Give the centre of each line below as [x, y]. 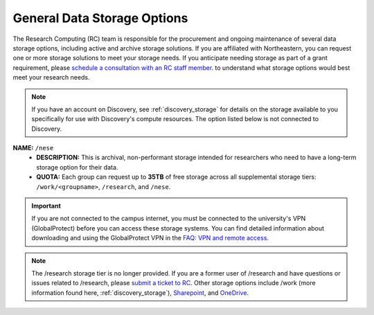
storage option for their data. [77, 167]
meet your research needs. [51, 78]
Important [46, 206]
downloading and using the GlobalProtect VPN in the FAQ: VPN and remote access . [150, 238]
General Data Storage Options [100, 18]
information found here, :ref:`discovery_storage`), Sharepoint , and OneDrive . [140, 292]
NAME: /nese [33, 148]
